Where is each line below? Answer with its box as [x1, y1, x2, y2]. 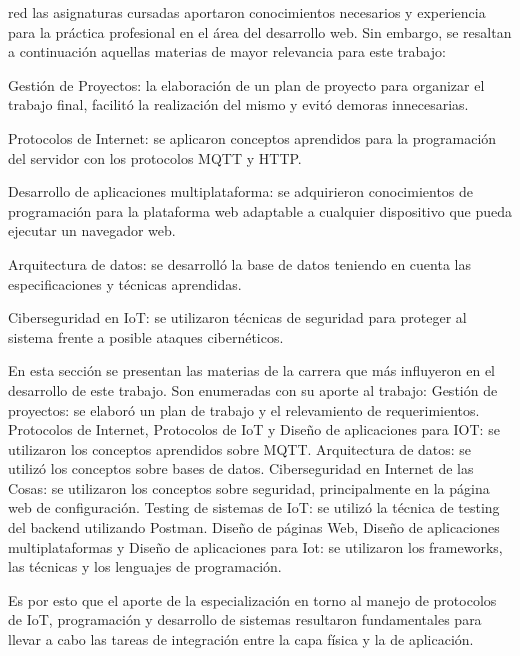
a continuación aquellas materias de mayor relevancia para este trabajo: [8, 41, 446, 62]
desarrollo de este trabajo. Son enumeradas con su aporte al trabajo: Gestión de [8, 379, 498, 400]
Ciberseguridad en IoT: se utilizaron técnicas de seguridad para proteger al [8, 307, 467, 328]
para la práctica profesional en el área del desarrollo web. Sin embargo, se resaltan [8, 21, 512, 42]
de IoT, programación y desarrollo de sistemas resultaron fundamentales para [8, 609, 482, 630]
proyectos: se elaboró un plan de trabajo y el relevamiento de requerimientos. [8, 399, 480, 420]
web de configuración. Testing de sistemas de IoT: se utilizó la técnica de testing [8, 497, 500, 518]
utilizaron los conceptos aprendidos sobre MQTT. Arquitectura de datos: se [8, 438, 472, 459]
